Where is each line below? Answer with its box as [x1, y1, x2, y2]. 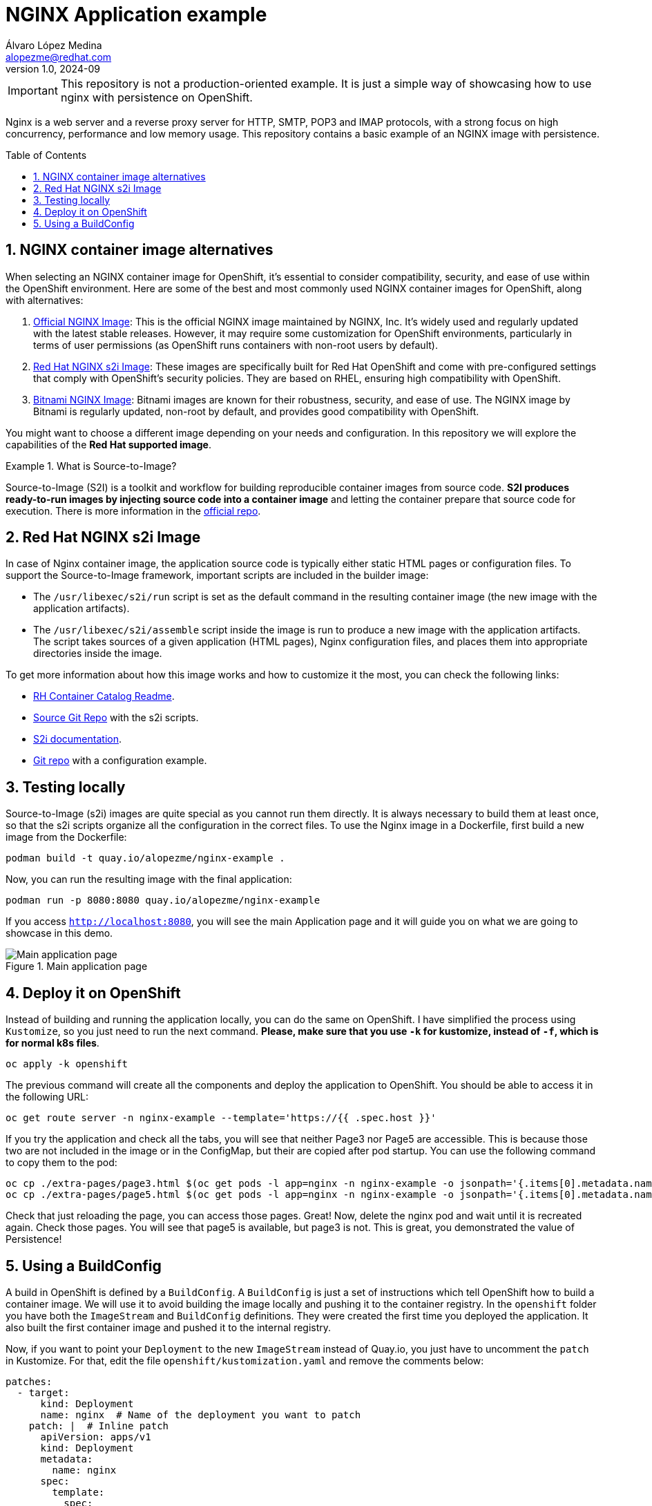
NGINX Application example [6, 3, 267, 26]
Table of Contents [6, 149, 87, 161]
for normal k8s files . [6, 1037, 99, 1049]
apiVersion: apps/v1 [40, 1431, 151, 1442]
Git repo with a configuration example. [33, 754, 207, 767]
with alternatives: [6, 294, 84, 306]
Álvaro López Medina [6, 39, 102, 51]
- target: [17, 1386, 70, 1398]
